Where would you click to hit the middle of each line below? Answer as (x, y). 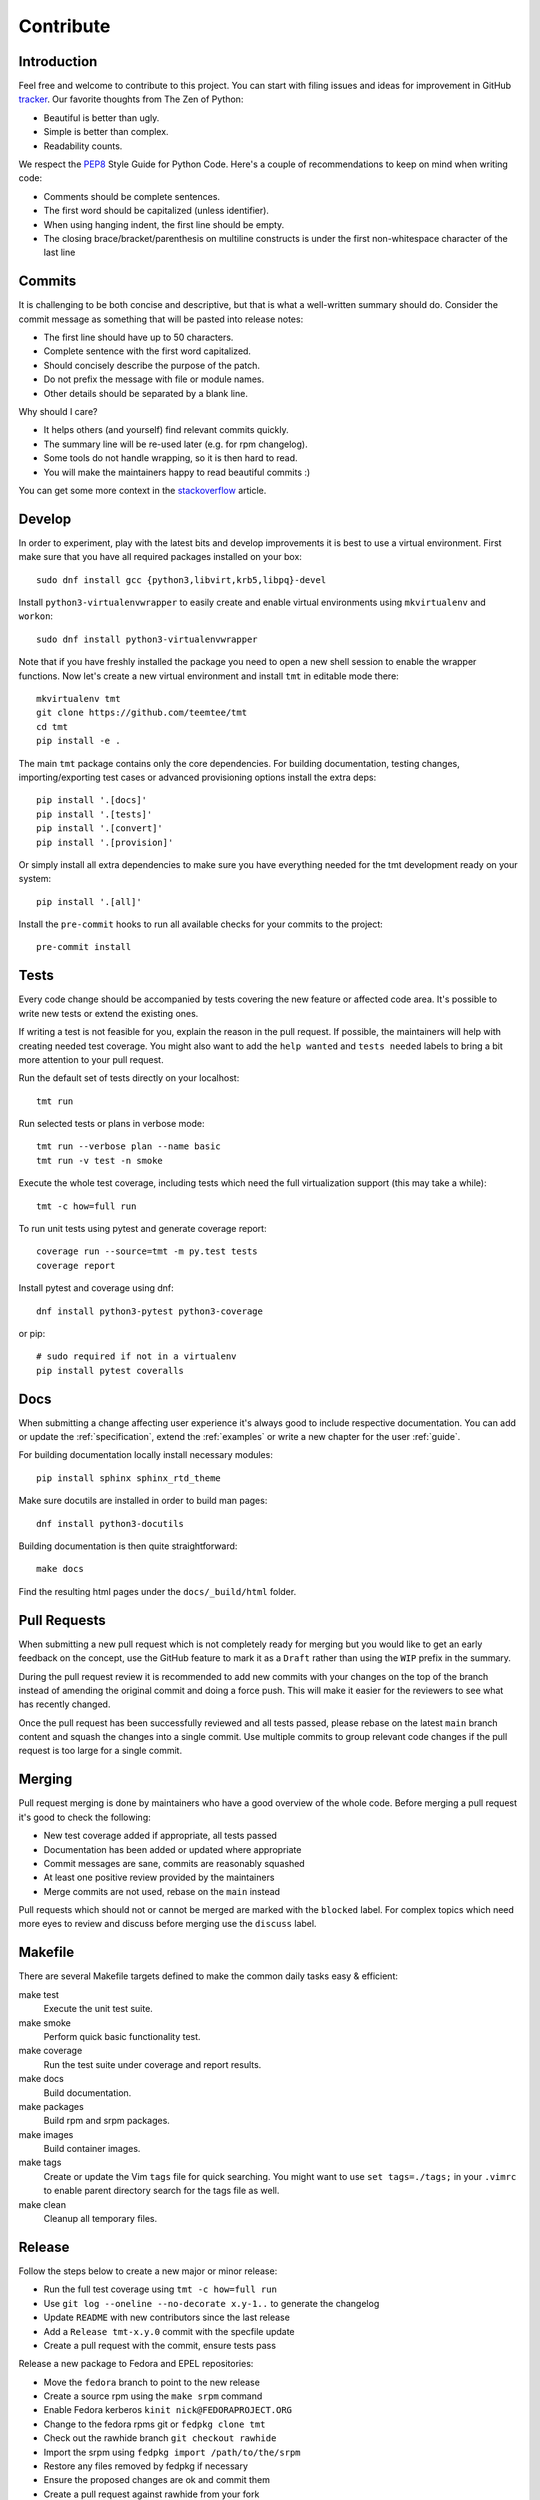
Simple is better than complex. (106, 132)
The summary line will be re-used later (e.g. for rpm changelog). (176, 444)
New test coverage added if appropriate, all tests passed (160, 1836)
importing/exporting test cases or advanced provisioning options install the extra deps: (197, 777)
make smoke (45, 2022)
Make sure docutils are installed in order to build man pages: (143, 1501)
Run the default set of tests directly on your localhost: (129, 1078)
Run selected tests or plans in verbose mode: (111, 1124)
